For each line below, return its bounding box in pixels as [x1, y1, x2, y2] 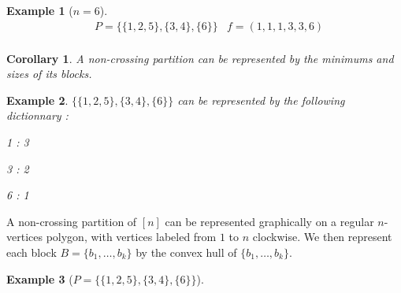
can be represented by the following [177, 91, 345, 108]
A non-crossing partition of [6, 213, 137, 229]
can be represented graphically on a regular [165, 213, 374, 229]
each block [6, 244, 57, 260]
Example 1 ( [6, 2, 73, 18]
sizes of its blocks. [6, 65, 92, 82]
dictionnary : [6, 107, 69, 124]
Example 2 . [6, 91, 69, 108]
